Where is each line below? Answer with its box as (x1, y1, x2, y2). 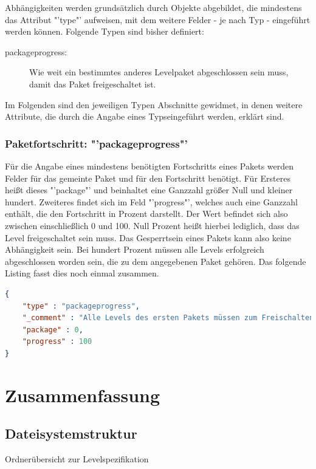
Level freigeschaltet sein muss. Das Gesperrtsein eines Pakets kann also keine (5, 231, 291, 244)
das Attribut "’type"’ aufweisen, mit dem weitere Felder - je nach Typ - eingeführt (5, 13, 311, 26)
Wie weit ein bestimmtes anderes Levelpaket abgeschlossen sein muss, (29, 66, 289, 78)
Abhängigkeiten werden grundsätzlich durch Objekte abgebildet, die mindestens (5, 1, 302, 13)
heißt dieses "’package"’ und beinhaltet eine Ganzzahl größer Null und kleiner (5, 183, 293, 196)
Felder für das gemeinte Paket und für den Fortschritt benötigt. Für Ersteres (5, 171, 290, 184)
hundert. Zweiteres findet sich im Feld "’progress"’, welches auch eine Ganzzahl (5, 195, 298, 208)
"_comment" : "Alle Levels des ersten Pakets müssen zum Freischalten (22, 313, 314, 323)
